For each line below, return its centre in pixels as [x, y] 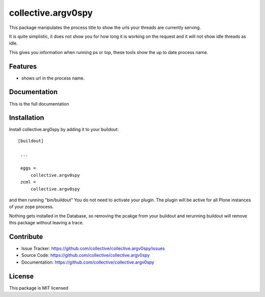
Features [23, 66]
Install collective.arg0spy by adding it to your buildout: [64, 130]
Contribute [26, 236]
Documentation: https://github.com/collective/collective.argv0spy [88, 262]
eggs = [28, 168]
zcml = [28, 182]
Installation [26, 118]
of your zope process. [31, 207]
